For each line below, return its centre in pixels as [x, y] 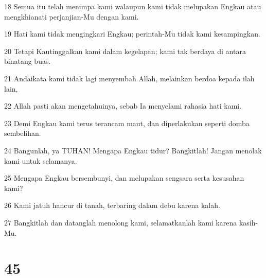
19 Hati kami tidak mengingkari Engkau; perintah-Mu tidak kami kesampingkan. [132, 34]
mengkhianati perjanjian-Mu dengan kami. [72, 16]
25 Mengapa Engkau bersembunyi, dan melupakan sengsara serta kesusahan [124, 178]
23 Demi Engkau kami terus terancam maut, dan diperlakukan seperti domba [127, 123]
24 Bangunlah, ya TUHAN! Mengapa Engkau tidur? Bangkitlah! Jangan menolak [133, 150]
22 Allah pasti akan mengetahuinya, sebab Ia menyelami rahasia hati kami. [123, 106]
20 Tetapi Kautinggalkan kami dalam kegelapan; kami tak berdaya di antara [125, 51]
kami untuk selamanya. [41, 160]
